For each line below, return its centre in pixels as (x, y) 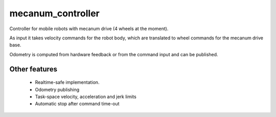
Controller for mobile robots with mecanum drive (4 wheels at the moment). (89, 29)
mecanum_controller (54, 13)
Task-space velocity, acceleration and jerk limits (86, 97)
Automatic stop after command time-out (77, 104)
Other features (33, 69)
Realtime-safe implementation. (67, 82)
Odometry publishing (57, 89)
